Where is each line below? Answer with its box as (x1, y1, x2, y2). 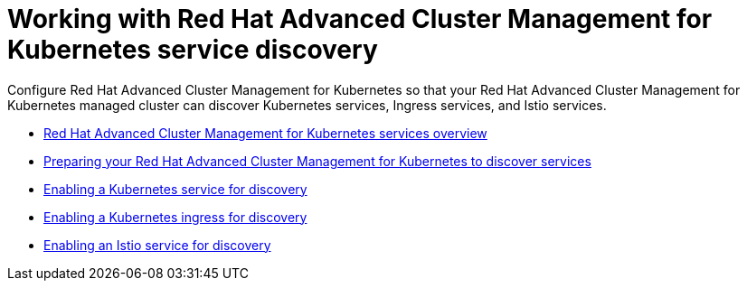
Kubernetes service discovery (7, 34, 378, 65)
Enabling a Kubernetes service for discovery (43, 181, 307, 197)
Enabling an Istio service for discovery (43, 237, 271, 253)
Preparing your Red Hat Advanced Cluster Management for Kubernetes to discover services (43, 153, 591, 169)
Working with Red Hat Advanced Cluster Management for (7, 4, 713, 34)
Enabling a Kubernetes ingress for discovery (43, 209, 307, 225)
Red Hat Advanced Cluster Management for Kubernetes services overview (43, 125, 487, 141)
